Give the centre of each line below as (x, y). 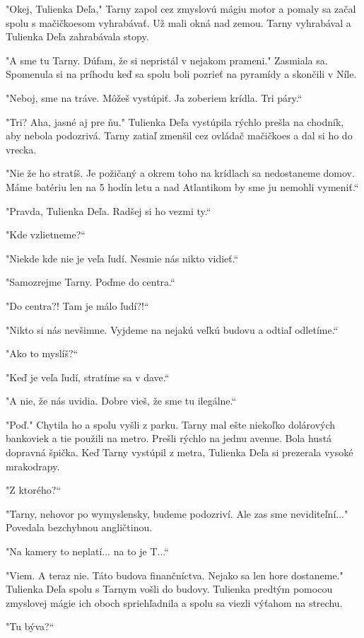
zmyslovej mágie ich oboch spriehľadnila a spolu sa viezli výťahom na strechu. (174, 602)
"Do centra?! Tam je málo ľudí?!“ (77, 305)
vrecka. (21, 149)
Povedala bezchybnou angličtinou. (79, 527)
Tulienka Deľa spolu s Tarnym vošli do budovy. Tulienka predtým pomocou (169, 589)
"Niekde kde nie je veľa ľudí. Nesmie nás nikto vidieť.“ (122, 258)
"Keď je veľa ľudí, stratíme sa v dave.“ (88, 377)
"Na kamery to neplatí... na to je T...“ (87, 551)
